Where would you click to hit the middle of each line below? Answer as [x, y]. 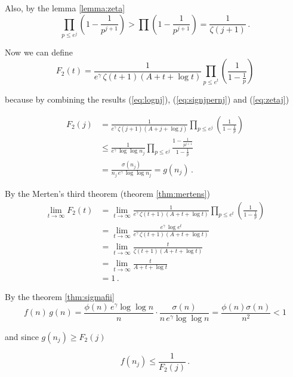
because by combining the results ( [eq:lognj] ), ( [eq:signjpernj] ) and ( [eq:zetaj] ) [147, 99]
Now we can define [39, 52]
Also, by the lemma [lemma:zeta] [65, 8]
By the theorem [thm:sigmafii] [60, 297]
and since [22, 336]
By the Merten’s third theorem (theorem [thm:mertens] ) [107, 194]
